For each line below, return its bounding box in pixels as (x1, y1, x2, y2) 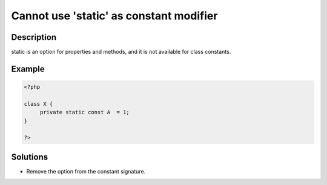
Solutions (11, 152, 48, 162)
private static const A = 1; (39, 109, 130, 116)
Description (11, 32, 57, 42)
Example (11, 63, 45, 74)
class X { (24, 100, 53, 107)
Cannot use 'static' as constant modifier (11, 9, 218, 22)
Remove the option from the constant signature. (26, 167, 146, 175)
